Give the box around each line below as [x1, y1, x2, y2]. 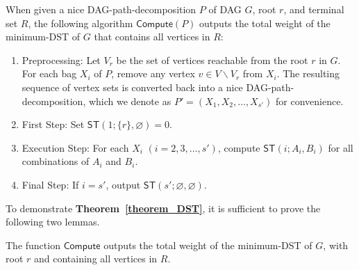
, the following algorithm [28, 15, 133, 30]
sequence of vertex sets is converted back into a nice [22, 79, 243, 94]
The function [6, 237, 60, 252]
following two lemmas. [6, 214, 100, 229]
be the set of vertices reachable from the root [116, 52, 308, 67]
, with [323, 237, 349, 252]
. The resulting [276, 66, 340, 81]
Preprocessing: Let [22, 52, 101, 67]
